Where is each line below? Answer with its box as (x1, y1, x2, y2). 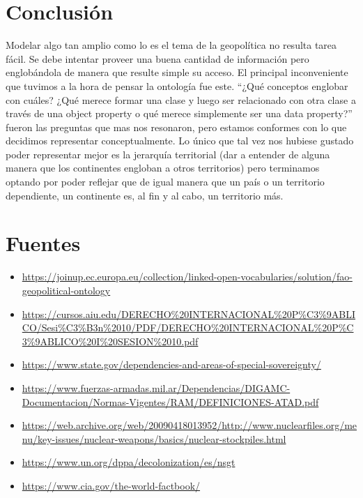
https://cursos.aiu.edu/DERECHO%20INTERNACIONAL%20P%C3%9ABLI (22, 306, 356, 321)
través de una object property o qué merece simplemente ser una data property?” (6, 106, 353, 121)
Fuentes (6, 229, 81, 257)
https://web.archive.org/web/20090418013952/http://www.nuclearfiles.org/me (22, 418, 357, 432)
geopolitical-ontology (22, 282, 111, 297)
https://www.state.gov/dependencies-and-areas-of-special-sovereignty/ (22, 357, 321, 372)
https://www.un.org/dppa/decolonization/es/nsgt (22, 455, 235, 469)
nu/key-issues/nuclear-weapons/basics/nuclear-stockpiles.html (22, 431, 286, 446)
